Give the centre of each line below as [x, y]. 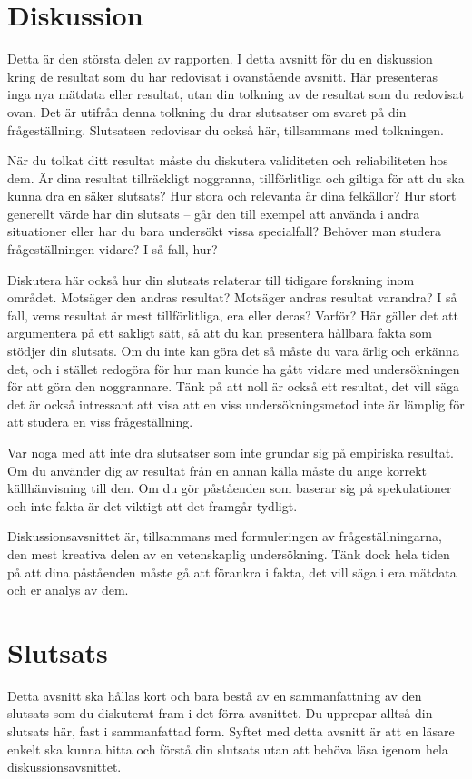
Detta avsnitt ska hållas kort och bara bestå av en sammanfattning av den [215, 695]
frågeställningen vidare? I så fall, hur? [113, 249]
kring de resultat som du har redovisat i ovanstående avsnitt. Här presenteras [223, 76]
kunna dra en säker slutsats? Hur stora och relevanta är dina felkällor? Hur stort [232, 196]
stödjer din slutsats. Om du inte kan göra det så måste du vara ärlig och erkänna [233, 351]
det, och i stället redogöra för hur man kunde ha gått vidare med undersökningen [234, 368]
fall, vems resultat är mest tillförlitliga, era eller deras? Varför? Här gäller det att [233, 315]
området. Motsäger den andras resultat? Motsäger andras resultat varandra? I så [232, 297]
